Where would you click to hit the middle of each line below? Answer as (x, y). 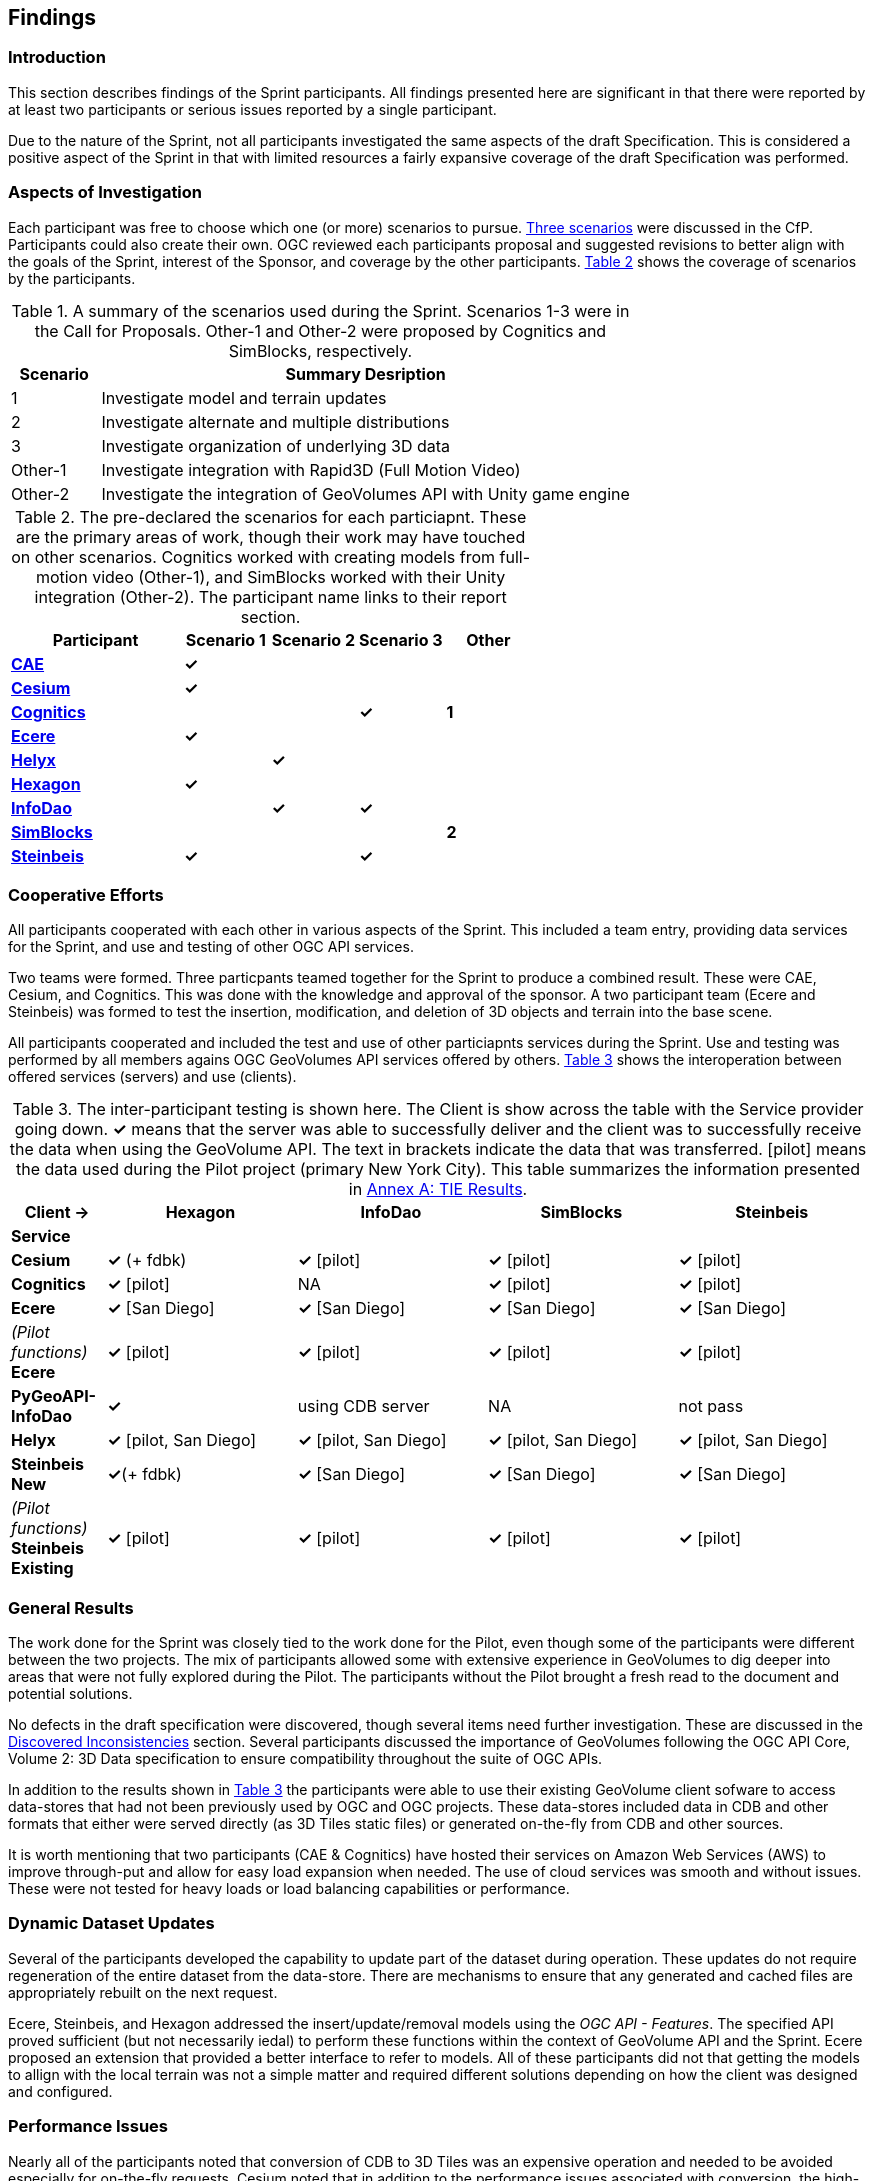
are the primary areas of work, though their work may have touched (271, 536)
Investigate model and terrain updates (244, 397)
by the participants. (72, 278)
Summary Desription (365, 373)
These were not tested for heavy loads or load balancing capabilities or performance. (289, 1889)
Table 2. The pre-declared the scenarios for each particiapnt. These (270, 516)
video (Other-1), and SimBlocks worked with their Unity (299, 576)
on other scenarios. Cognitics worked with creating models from (253, 556)
